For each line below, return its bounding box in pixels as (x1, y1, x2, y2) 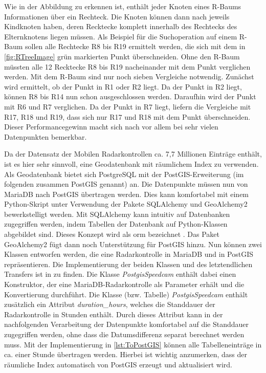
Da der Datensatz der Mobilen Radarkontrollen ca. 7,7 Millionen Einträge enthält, (4, 148, 262, 159)
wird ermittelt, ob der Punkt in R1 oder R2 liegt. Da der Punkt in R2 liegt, (4, 81, 242, 92)
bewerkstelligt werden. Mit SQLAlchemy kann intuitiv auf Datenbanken (4, 208, 230, 219)
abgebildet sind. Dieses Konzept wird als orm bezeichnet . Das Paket (4, 229, 220, 239)
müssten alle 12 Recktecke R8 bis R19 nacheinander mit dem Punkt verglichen (4, 61, 251, 72)
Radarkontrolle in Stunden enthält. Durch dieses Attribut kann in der (4, 309, 223, 319)
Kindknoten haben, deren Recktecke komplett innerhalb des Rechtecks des (4, 21, 237, 32)
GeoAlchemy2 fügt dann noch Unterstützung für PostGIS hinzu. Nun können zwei (4, 238, 262, 249)
